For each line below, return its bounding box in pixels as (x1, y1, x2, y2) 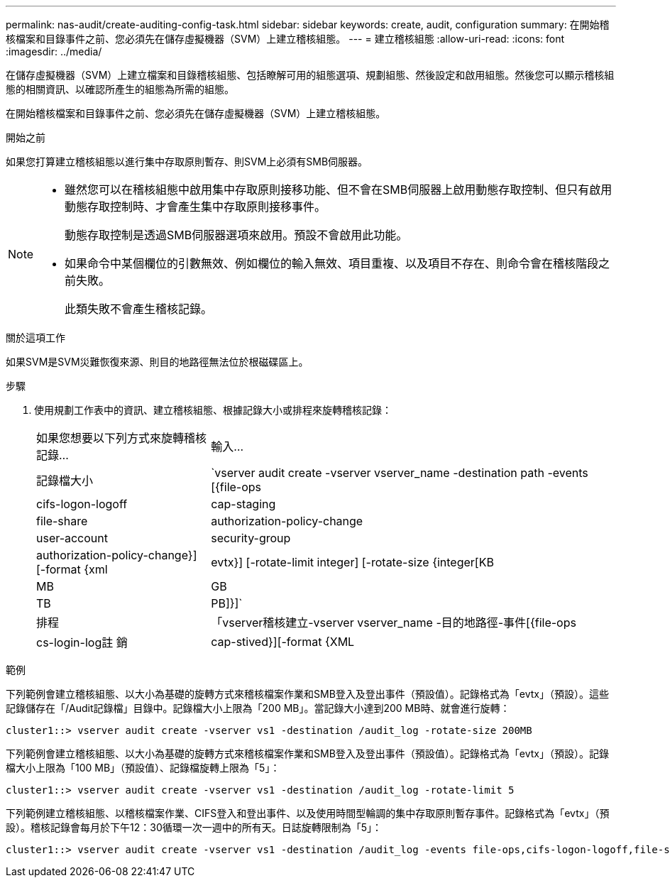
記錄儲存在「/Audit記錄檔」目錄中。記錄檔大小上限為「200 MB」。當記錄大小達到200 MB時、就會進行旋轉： (6, 702, 510, 714)
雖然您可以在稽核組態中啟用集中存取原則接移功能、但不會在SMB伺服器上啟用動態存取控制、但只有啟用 (65, 182, 613, 197)
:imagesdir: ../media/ (6, 45, 102, 57)
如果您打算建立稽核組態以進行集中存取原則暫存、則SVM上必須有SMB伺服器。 (6, 155, 368, 168)
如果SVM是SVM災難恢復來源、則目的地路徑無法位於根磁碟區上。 (6, 356, 309, 368)
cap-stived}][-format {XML (211, 635, 355, 649)
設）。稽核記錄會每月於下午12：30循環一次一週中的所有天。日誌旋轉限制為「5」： (6, 821, 383, 833)
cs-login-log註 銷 (36, 635, 128, 649)
